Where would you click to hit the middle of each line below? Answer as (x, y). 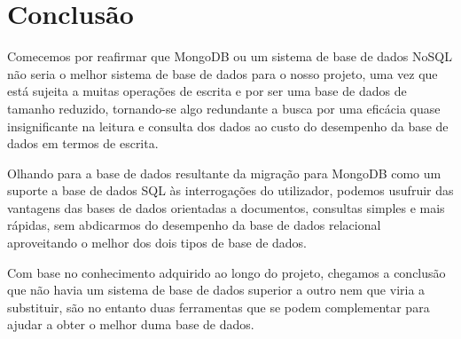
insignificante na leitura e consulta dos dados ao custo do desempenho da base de (228, 126)
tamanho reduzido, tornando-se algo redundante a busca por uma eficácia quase (224, 108)
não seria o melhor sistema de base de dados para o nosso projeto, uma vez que (223, 73)
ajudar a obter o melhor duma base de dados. (131, 324)
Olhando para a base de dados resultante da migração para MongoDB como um (224, 173)
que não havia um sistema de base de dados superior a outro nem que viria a (216, 290)
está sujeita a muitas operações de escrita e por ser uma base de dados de (207, 91)
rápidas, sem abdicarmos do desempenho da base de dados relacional (194, 225)
